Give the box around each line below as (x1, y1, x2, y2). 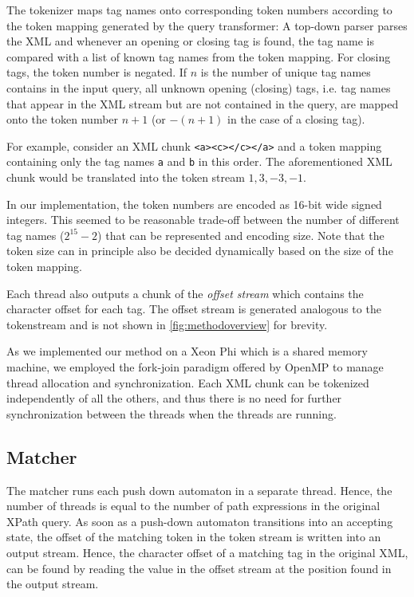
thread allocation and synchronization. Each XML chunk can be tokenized (6, 374, 369, 391)
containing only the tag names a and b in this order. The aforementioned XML (6, 153, 392, 170)
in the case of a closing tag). (227, 111, 365, 128)
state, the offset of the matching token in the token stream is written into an (6, 528, 381, 545)
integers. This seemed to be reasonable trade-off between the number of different (6, 211, 400, 228)
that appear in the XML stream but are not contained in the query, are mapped (6, 95, 399, 112)
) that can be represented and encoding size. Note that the (97, 226, 384, 243)
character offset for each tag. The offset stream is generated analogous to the (6, 300, 381, 317)
